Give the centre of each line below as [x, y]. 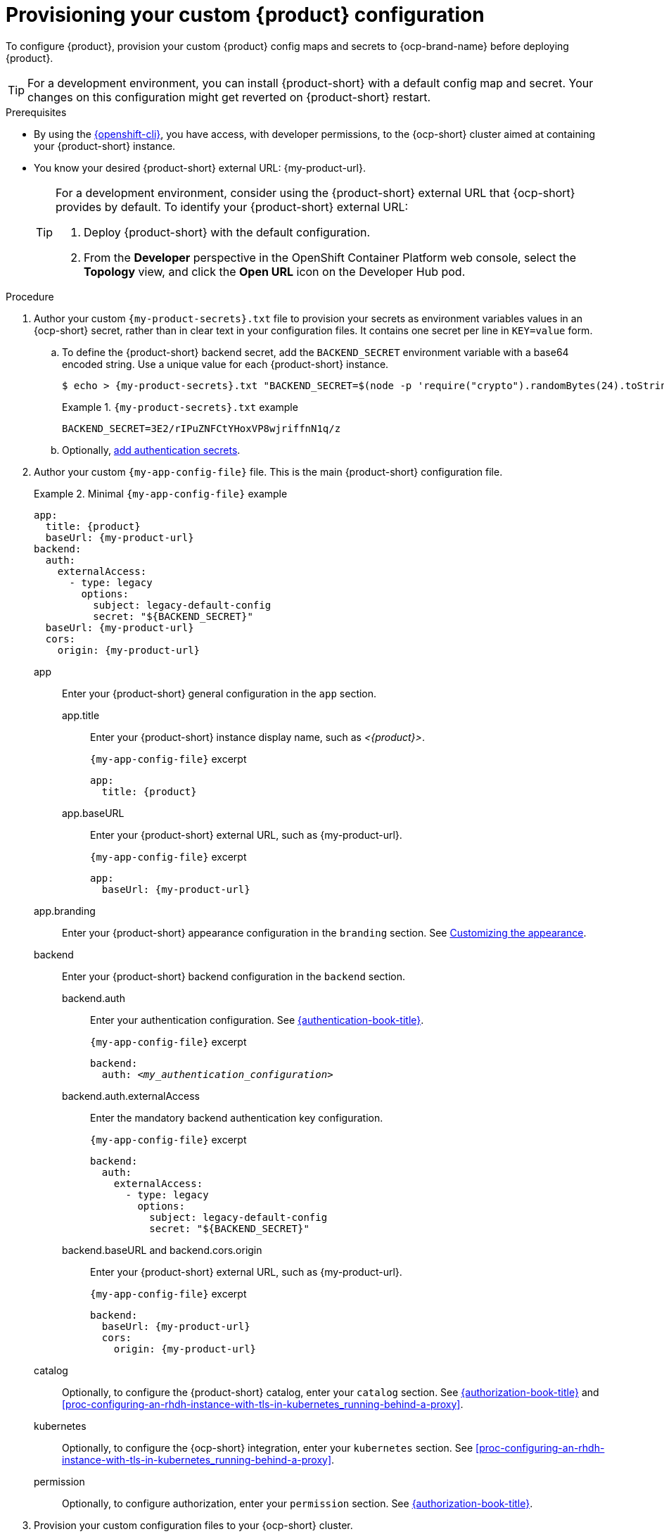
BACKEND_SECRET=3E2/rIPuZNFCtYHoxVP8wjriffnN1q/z [202, 428]
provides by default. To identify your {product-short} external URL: [232, 207]
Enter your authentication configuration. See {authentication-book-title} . [257, 1020]
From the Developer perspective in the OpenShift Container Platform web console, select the [330, 257]
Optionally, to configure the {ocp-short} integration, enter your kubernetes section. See [268, 1447]
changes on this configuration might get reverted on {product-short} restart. [229, 97]
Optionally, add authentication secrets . [151, 450]
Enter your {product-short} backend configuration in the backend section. [234, 976]
